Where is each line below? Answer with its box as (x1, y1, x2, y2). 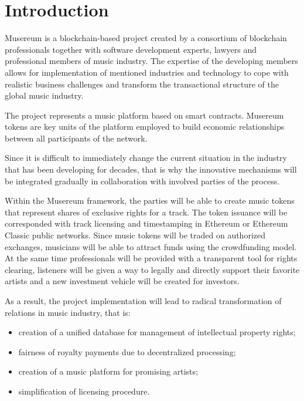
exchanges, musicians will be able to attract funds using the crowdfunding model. (5, 240, 297, 252)
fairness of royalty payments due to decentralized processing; (18, 345, 236, 358)
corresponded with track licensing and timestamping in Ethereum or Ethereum (5, 217, 288, 230)
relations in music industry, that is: (5, 306, 131, 318)
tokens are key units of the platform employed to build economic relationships (5, 120, 285, 133)
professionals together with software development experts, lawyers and (5, 43, 257, 55)
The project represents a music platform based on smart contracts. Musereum (5, 109, 284, 121)
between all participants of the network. (5, 132, 148, 144)
